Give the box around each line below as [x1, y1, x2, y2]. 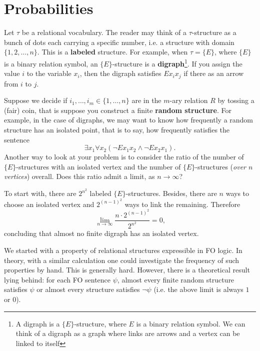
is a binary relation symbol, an [4, 58, 98, 68]
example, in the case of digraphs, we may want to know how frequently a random [4, 114, 253, 125]
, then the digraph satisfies [79, 68, 161, 78]
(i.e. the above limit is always [153, 284, 243, 294]
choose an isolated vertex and [4, 198, 94, 209]
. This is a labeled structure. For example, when [37, 46, 188, 57]
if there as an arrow [183, 68, 244, 78]
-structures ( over [195, 161, 246, 171]
